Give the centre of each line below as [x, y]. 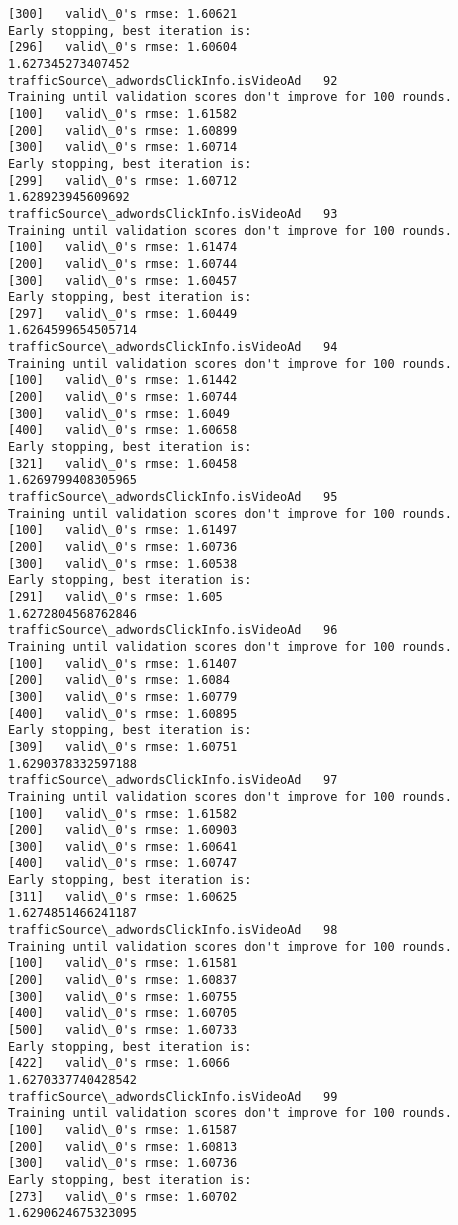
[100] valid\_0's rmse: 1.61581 [123, 963]
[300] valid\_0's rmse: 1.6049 [119, 413]
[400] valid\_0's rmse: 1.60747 [123, 863]
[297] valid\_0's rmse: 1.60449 [123, 313]
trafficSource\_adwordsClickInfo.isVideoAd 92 [173, 80]
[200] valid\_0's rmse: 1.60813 [123, 1146]
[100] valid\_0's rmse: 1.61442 [123, 380]
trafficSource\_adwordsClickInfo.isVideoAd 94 [173, 347]
